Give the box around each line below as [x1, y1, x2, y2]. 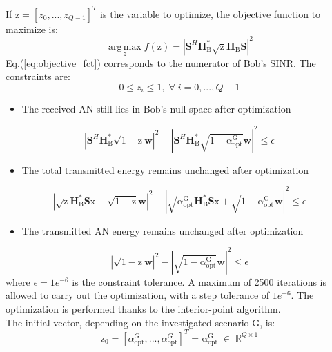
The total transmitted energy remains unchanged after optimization [21, 162, 309, 177]
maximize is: [6, 21, 58, 36]
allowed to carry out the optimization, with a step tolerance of [6, 288, 270, 302]
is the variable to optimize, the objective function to [100, 6, 321, 21]
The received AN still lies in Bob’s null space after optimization [21, 101, 291, 116]
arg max [108, 41, 141, 52]
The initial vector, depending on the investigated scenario [6, 315, 249, 329]
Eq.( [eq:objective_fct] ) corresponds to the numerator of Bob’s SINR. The [6, 55, 316, 70]
